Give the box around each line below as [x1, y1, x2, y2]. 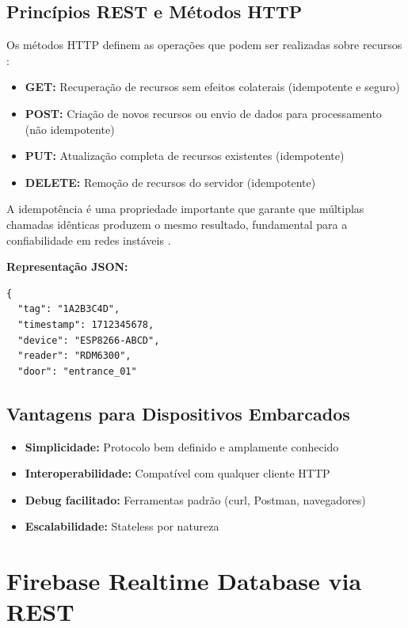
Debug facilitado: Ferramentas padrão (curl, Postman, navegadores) [25, 491, 366, 508]
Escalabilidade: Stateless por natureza [25, 518, 219, 535]
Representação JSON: [6, 258, 128, 275]
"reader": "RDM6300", [17, 350, 132, 362]
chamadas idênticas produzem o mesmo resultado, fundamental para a [6, 215, 348, 232]
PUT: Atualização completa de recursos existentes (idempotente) [25, 147, 345, 164]
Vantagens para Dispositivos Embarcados [6, 401, 350, 425]
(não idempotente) [25, 120, 115, 137]
